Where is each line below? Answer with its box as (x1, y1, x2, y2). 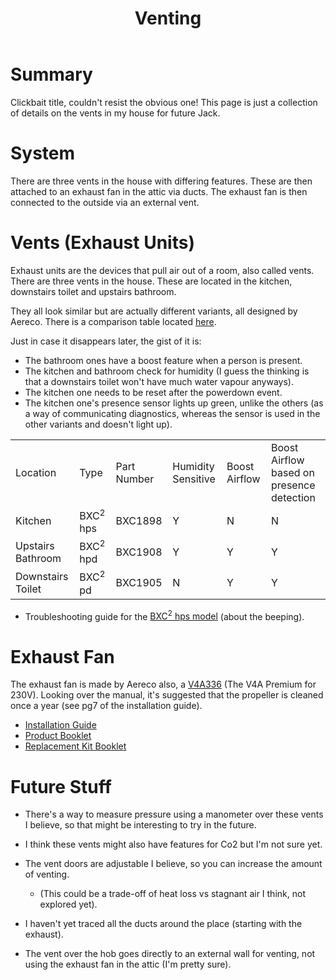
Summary (10, 63, 93, 86)
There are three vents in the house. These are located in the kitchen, (10, 275, 293, 287)
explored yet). (39, 898, 98, 911)
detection (271, 490, 316, 504)
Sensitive (172, 472, 216, 486)
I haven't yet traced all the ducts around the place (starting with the (24, 918, 303, 930)
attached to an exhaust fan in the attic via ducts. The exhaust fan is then (10, 185, 308, 197)
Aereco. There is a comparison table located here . (10, 315, 217, 327)
